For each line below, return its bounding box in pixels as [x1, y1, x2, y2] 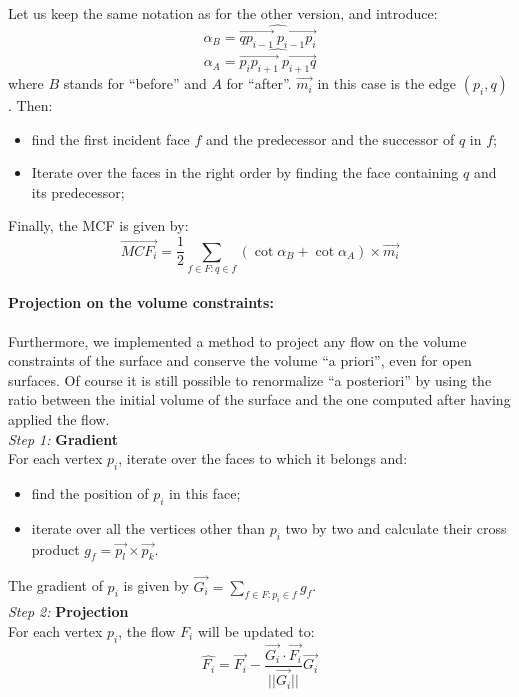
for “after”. [226, 73, 292, 94]
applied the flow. [8, 409, 110, 429]
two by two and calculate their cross [285, 517, 507, 538]
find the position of [31, 482, 149, 503]
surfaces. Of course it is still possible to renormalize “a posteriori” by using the [8, 369, 492, 390]
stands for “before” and [63, 73, 207, 94]
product [31, 538, 80, 559]
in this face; [169, 482, 241, 503]
